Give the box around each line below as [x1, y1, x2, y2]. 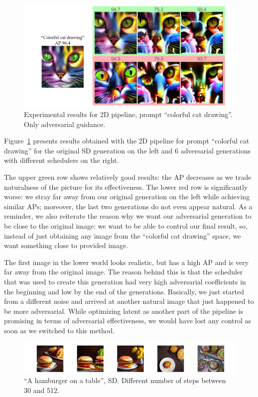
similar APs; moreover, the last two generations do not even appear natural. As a [4, 201, 253, 211]
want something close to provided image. [4, 240, 129, 251]
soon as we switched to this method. [4, 325, 115, 335]
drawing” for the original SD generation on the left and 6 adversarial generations [4, 145, 251, 155]
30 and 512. [24, 385, 59, 395]
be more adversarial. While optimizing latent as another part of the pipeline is [4, 305, 243, 316]
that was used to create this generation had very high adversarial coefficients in [4, 276, 246, 286]
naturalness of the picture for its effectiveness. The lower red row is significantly [4, 181, 248, 192]
